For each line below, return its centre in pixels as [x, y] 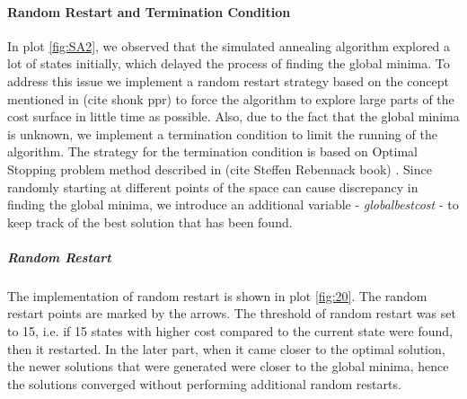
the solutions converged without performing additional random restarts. [204, 383]
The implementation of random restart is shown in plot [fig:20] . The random [217, 295]
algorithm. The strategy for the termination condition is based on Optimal [212, 151]
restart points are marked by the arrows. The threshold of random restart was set [232, 313]
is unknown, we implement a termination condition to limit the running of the [222, 133]
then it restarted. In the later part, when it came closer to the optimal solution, [226, 348]
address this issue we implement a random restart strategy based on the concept [228, 80]
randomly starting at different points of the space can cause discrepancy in [213, 186]
